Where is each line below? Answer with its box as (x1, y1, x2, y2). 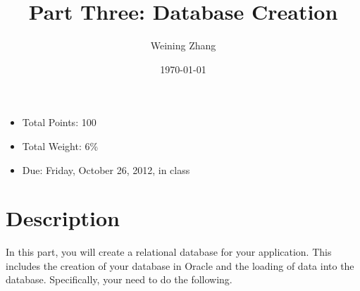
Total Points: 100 (22, 115, 97, 130)
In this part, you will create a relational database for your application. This (6, 244, 332, 259)
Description (6, 204, 120, 233)
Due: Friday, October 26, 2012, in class (22, 162, 190, 177)
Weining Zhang (150, 38, 216, 53)
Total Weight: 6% (22, 138, 99, 153)
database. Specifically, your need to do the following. (6, 272, 232, 287)
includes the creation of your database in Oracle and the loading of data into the (6, 258, 354, 273)
